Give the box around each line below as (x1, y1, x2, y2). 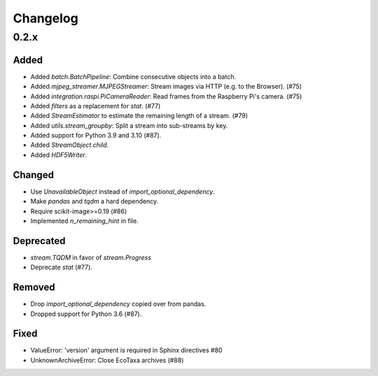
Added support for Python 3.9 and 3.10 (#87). (30, 131, 162, 140)
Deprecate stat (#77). (30, 263, 92, 272)
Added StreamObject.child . (30, 140, 109, 150)
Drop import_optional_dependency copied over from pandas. (30, 300, 206, 308)
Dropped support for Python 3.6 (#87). (30, 310, 142, 318)
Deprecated (13, 235, 66, 247)
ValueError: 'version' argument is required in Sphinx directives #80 (30, 346, 223, 354)
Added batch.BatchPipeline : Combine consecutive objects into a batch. (30, 72, 237, 80)
